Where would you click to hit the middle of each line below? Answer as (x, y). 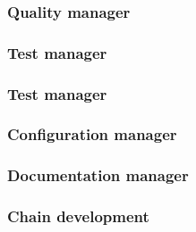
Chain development (78, 216)
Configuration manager (92, 134)
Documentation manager (98, 175)
